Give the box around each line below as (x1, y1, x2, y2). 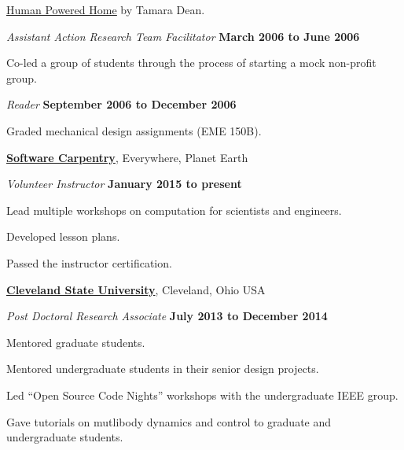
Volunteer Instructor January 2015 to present (6, 175, 242, 192)
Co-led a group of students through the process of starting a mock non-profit (6, 54, 376, 71)
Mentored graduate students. (6, 334, 145, 350)
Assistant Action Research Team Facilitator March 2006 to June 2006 (6, 28, 360, 44)
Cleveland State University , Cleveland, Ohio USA (6, 281, 266, 297)
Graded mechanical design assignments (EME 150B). (6, 122, 262, 138)
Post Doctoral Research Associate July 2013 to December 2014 (6, 308, 328, 324)
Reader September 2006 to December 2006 (6, 96, 237, 112)
